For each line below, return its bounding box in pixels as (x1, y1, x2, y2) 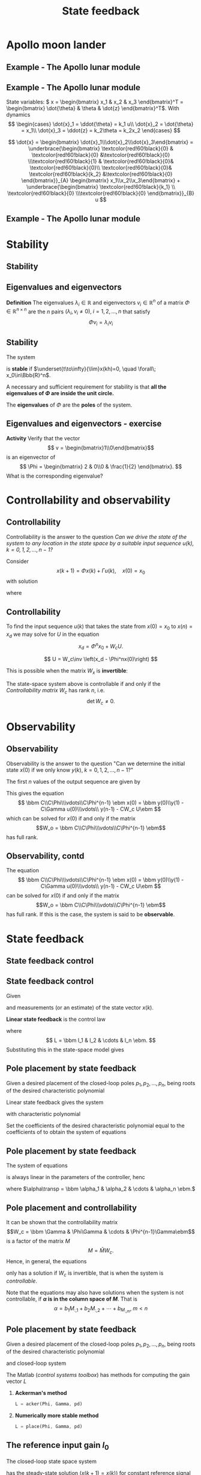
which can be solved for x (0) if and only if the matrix (6, 814, 136, 822)
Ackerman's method (14, 1390, 67, 1397)
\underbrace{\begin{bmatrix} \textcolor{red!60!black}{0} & (28, 145, 174, 152)
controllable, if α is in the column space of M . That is (6, 1295, 138, 1302)
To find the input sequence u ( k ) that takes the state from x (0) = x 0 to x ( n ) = (6, 623, 193, 631)
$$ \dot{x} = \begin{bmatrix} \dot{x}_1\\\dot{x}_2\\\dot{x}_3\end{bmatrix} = (8, 138, 194, 146)
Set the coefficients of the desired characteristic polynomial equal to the (6, 1122, 185, 1129)
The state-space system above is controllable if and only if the (6, 680, 161, 687)
